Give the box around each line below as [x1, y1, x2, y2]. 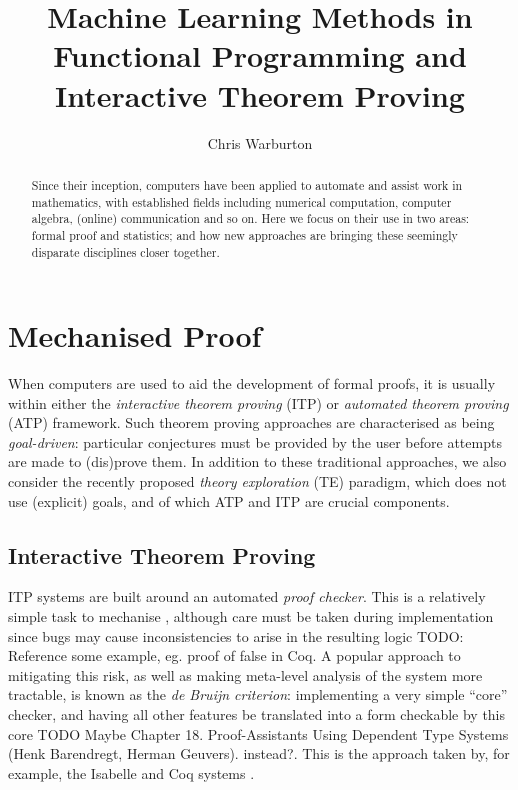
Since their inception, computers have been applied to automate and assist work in [31, 176, 463, 193]
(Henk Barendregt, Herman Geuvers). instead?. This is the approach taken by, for [8, 743, 510, 764]
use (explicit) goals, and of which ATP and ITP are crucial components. [8, 490, 450, 511]
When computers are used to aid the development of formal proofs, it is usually [8, 373, 496, 394]
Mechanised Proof [8, 315, 262, 356]
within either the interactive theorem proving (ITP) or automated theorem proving [8, 392, 509, 413]
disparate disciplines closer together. [31, 243, 220, 260]
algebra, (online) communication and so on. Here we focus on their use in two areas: [31, 210, 470, 227]
